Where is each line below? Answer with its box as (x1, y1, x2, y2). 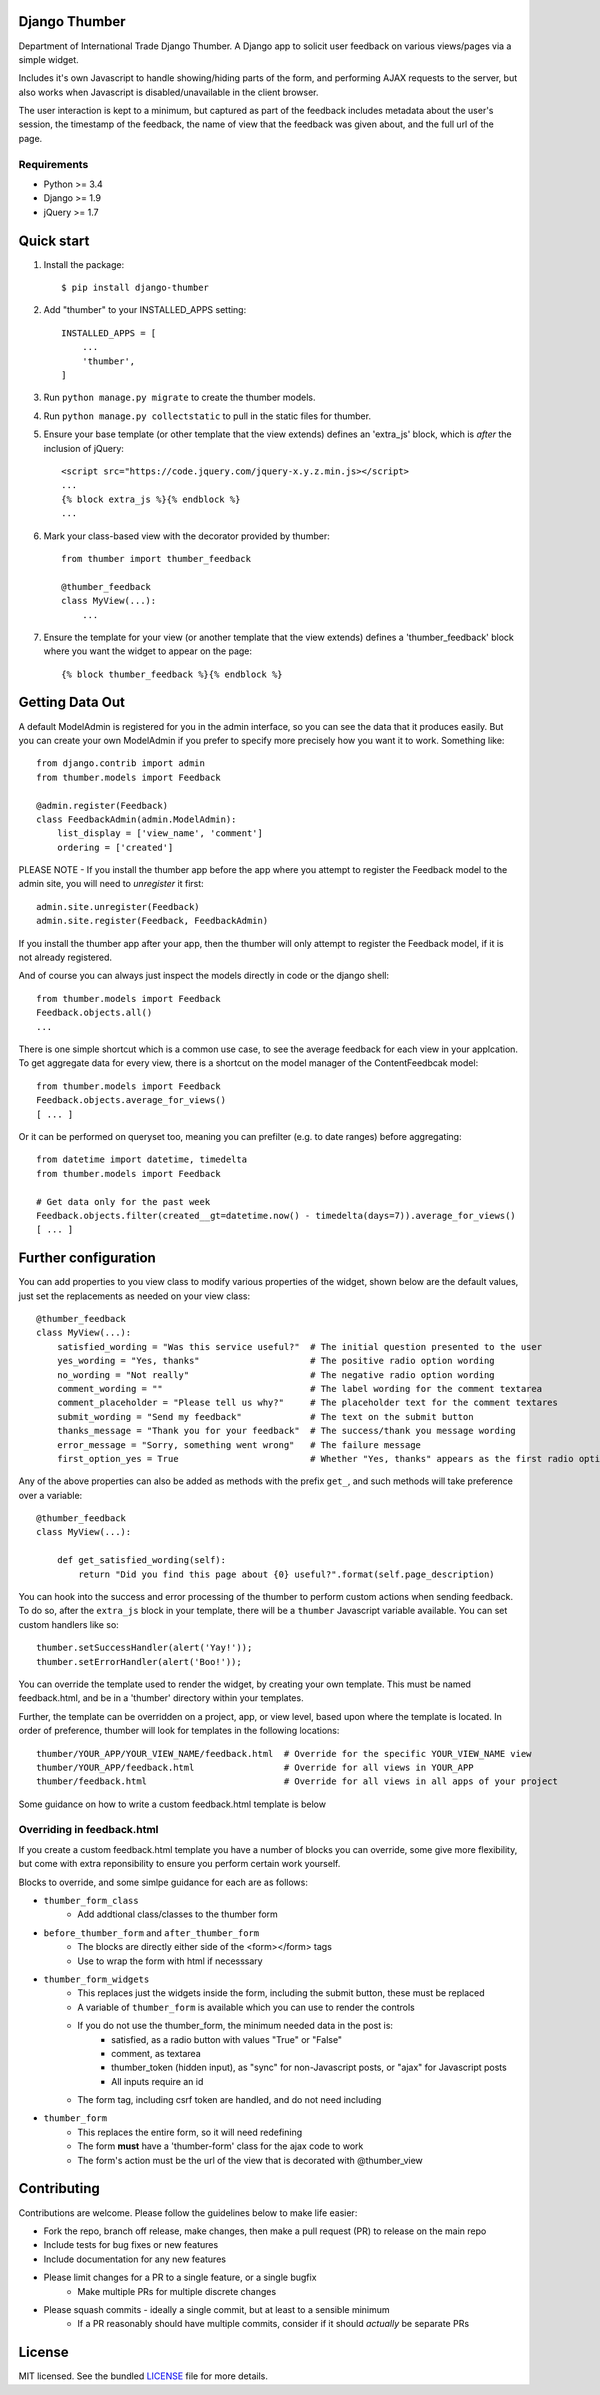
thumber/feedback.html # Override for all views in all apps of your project (36, 1776, 559, 1787)
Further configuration (18, 1250, 157, 1267)
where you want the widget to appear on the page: (43, 645, 253, 657)
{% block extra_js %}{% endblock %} (61, 493, 241, 505)
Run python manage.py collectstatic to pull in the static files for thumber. (43, 410, 372, 422)
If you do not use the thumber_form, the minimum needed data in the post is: (77, 2020, 394, 2032)
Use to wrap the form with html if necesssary (77, 1955, 264, 1967)
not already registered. (18, 951, 113, 964)
